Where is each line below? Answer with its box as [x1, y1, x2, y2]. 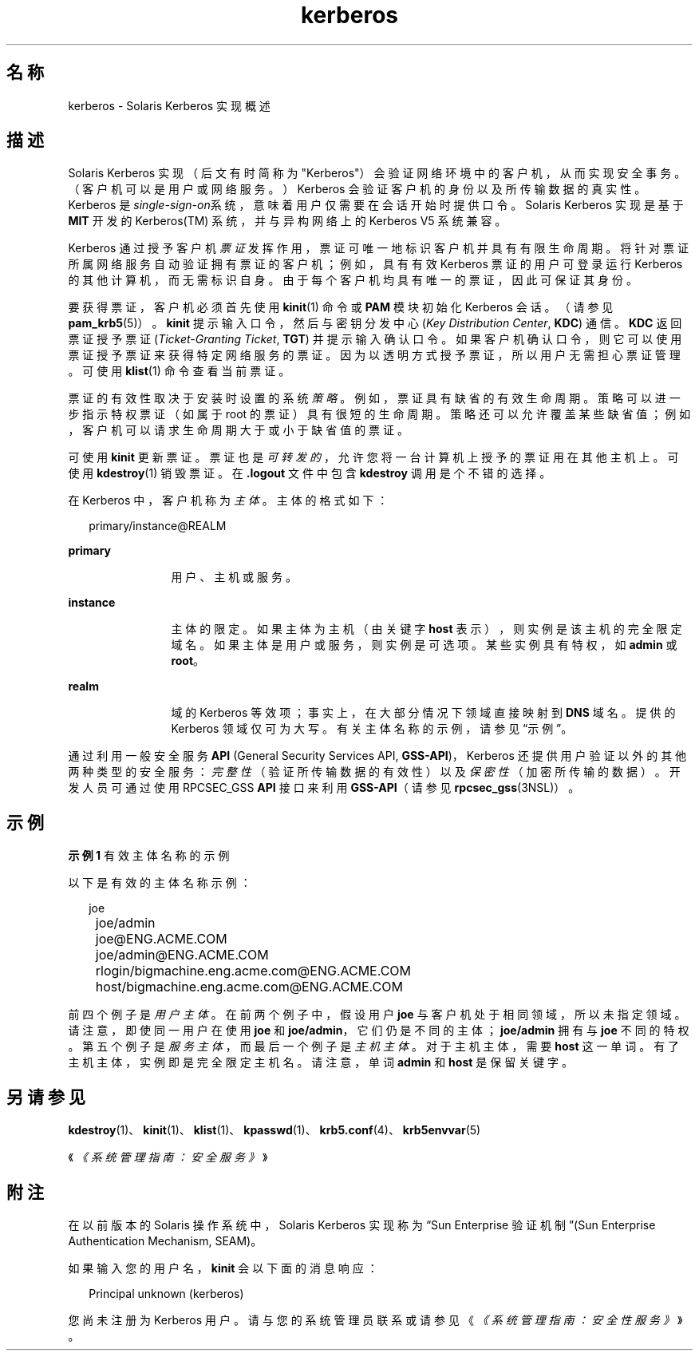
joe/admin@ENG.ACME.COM [95, 947, 269, 963]
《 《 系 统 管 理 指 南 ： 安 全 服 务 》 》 [68, 1150, 268, 1165]
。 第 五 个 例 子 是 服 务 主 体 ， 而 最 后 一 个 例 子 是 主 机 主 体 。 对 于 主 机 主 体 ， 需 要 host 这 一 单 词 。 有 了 [68, 1039, 680, 1054]
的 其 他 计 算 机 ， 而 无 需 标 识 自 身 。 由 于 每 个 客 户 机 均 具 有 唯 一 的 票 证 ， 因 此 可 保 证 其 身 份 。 [68, 273, 638, 287]
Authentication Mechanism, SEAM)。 [68, 1233, 263, 1248]
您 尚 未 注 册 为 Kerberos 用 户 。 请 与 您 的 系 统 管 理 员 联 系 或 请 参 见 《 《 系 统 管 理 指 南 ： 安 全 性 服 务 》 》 [68, 1312, 683, 1327]
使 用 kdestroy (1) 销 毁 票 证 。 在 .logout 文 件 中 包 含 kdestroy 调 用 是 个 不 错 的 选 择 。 [68, 466, 551, 481]
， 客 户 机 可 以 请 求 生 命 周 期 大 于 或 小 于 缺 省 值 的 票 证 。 [68, 423, 409, 437]
